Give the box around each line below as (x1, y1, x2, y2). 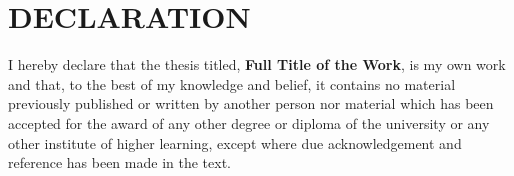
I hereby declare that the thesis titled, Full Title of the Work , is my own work (8, 54, 506, 75)
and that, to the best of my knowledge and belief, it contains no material (8, 73, 456, 94)
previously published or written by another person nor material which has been (8, 93, 494, 114)
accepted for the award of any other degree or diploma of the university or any (8, 112, 490, 133)
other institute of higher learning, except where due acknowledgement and (8, 132, 462, 153)
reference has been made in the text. (8, 152, 231, 173)
